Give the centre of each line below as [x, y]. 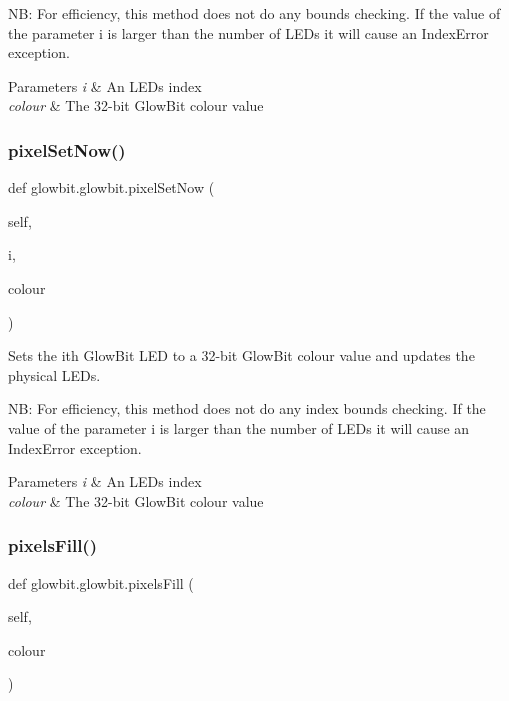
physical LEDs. [54, 374]
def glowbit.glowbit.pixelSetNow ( [111, 187]
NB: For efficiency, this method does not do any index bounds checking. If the [247, 408]
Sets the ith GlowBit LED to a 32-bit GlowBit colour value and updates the [241, 355]
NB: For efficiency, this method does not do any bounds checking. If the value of [254, 13]
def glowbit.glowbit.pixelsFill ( [101, 582]
